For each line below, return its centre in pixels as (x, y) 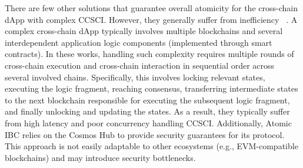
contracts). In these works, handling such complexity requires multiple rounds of (149, 54)
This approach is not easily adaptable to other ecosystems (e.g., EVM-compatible (151, 146)
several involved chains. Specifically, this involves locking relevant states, (135, 77)
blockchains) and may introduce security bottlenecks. (100, 157)
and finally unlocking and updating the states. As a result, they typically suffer (147, 111)
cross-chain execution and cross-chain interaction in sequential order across (140, 65)
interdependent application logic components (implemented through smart (139, 42)
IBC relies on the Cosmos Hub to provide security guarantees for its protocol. (145, 134)
